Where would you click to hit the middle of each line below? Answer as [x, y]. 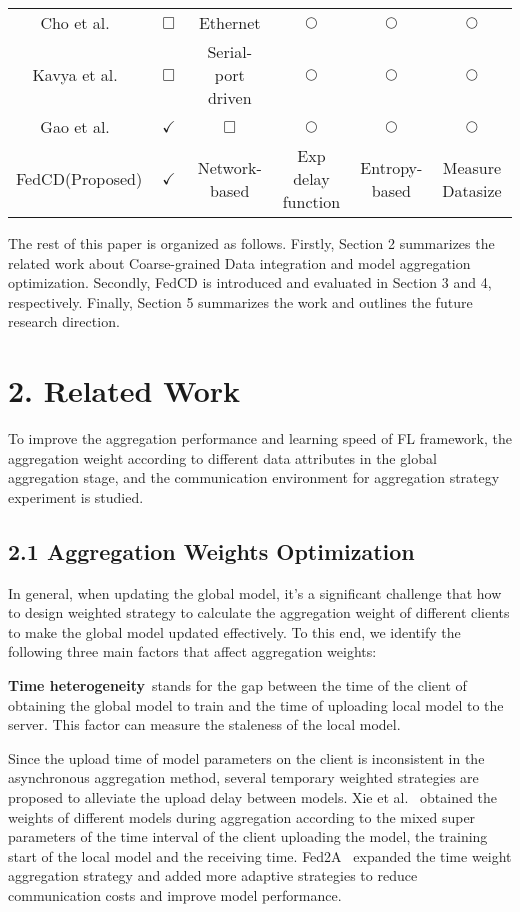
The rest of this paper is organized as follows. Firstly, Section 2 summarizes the [251, 243]
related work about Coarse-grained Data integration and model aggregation [239, 262]
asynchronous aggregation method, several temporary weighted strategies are [243, 777]
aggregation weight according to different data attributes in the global [222, 457]
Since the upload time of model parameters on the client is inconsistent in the [246, 757]
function [311, 201]
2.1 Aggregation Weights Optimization [211, 550]
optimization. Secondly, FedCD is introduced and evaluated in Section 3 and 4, [250, 282]
